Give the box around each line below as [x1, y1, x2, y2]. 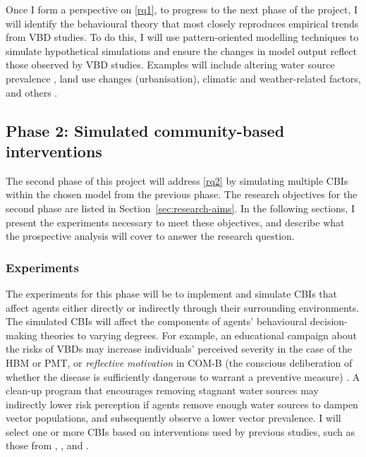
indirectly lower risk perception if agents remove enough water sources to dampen [6, 396, 358, 411]
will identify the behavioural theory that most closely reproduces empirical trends [6, 16, 359, 30]
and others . [6, 85, 58, 99]
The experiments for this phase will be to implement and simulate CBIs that [6, 286, 338, 300]
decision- [310, 314, 348, 329]
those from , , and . [6, 438, 89, 453]
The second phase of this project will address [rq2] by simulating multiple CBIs [6, 173, 348, 188]
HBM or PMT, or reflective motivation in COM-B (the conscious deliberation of [6, 355, 353, 370]
